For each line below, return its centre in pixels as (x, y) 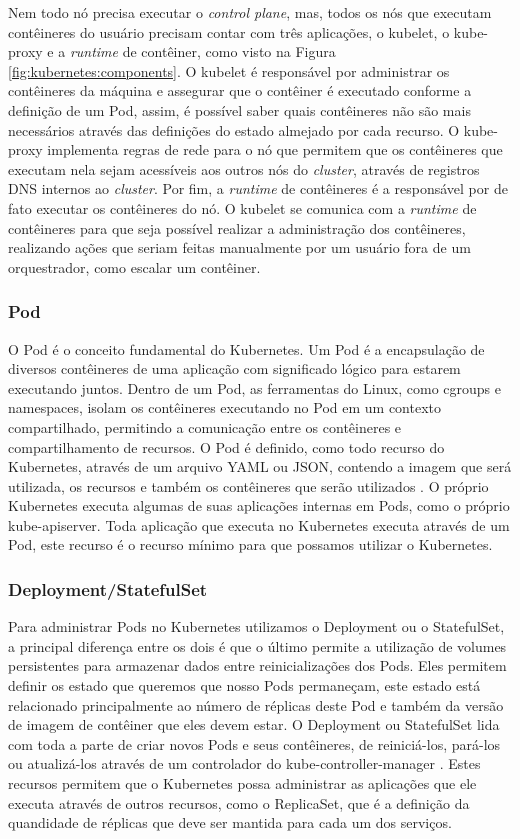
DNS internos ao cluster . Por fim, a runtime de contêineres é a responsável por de (258, 188)
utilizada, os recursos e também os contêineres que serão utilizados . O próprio (248, 485)
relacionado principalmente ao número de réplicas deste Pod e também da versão (256, 704)
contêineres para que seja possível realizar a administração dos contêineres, (237, 227)
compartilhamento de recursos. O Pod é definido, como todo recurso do (226, 446)
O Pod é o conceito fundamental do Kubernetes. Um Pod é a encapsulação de (246, 348)
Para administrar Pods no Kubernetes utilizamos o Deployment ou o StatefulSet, (256, 626)
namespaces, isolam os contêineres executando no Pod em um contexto (224, 407)
